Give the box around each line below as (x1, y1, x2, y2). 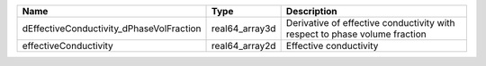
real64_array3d (211, 22, 276, 35)
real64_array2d (211, 40, 276, 52)
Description (285, 5, 337, 17)
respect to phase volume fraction (285, 28, 427, 40)
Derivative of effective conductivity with (285, 17, 455, 29)
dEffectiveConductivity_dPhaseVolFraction (22, 22, 202, 35)
